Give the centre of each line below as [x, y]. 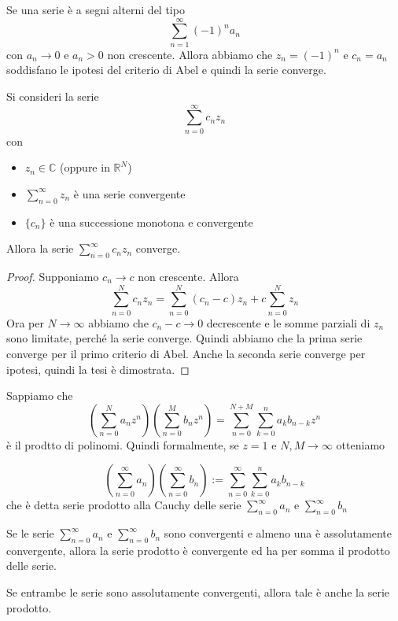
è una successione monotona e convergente [151, 222]
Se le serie [30, 533]
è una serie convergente [129, 193]
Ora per [25, 322]
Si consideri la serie [53, 96]
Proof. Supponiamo [53, 276]
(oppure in [85, 167]
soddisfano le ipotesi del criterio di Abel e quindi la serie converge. [166, 70]
